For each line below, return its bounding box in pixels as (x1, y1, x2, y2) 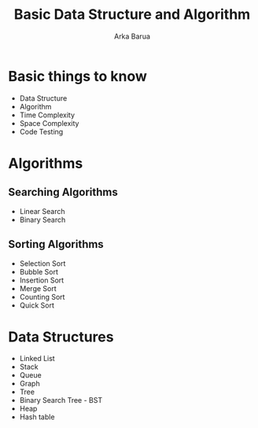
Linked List (19, 354, 55, 363)
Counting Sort (19, 292, 65, 301)
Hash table (19, 412, 55, 422)
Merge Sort (19, 283, 57, 293)
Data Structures (8, 328, 114, 345)
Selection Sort (19, 258, 66, 268)
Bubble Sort (19, 267, 59, 276)
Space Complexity (19, 118, 79, 127)
